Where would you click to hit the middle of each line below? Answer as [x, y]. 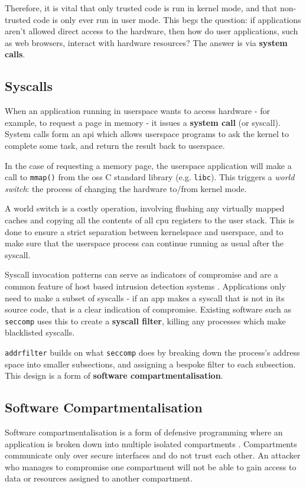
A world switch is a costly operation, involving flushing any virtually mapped [145, 208]
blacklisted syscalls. [40, 332]
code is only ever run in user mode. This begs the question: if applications [167, 19]
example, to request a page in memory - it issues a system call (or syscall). [143, 122]
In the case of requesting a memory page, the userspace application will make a [148, 165]
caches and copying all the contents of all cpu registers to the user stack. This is [149, 219]
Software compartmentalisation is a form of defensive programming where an [144, 432]
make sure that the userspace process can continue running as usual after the [144, 243]
